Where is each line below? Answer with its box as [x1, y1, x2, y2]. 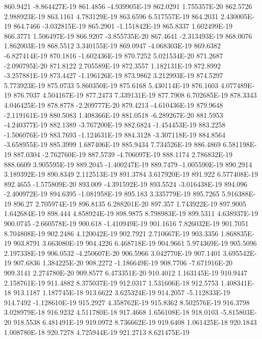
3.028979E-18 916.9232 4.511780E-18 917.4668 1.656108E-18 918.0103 [4, 307, 219, 317]
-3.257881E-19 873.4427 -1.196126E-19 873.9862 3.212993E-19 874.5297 [4, 70, 223, 81]
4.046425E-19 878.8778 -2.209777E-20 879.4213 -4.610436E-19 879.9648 [4, 99, 223, 110]
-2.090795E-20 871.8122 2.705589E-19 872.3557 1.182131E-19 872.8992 [4, 60, 221, 71]
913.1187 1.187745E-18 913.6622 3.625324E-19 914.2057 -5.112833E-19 [13, 287, 230, 298]
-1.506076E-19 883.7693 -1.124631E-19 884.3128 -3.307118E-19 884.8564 [4, 129, 226, 140]
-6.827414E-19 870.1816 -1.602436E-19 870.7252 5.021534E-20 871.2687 [4, 50, 223, 60]
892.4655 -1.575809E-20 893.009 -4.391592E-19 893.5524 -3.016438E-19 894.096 [4, 178, 247, 189]
